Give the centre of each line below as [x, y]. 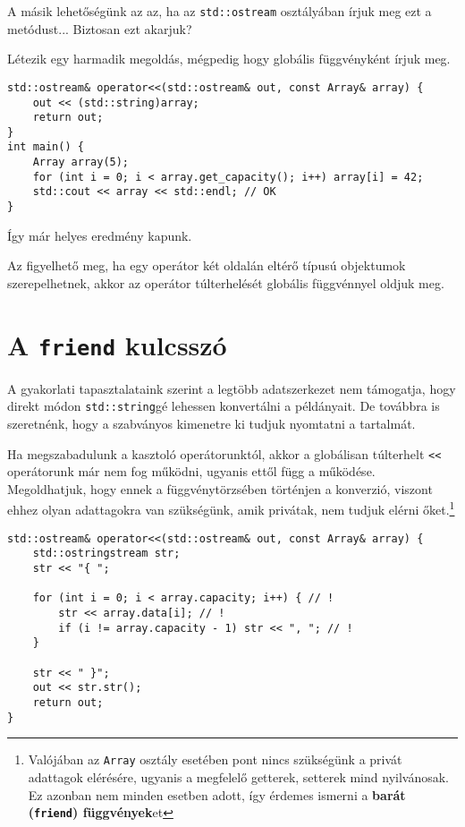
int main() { [46, 147]
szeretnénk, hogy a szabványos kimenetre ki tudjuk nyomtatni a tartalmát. [211, 424]
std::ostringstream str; [106, 554]
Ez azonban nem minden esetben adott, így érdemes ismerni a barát [217, 794]
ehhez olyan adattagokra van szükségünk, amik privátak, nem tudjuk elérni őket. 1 [231, 508]
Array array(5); [81, 162]
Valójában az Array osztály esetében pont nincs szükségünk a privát [215, 759]
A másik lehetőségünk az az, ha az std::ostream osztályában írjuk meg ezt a [220, 11]
